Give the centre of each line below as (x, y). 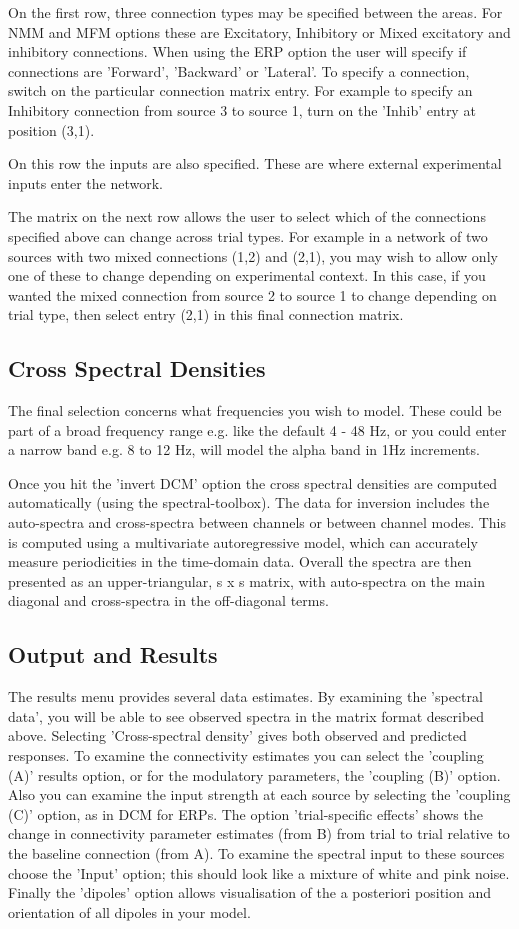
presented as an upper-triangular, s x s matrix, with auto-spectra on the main (247, 580)
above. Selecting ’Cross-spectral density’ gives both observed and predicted (237, 735)
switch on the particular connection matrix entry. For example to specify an (240, 90)
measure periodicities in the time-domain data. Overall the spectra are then (240, 561)
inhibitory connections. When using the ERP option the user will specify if (237, 51)
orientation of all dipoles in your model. (129, 911)
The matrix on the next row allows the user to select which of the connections (247, 216)
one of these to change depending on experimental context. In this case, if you (247, 275)
